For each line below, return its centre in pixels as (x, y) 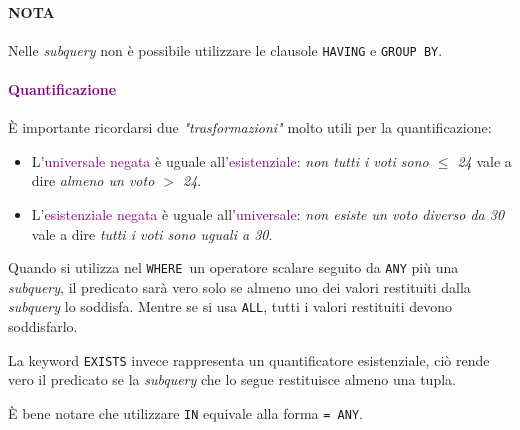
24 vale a (484, 160)
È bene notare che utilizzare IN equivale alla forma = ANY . (185, 412)
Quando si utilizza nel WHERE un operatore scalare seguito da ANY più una (233, 267)
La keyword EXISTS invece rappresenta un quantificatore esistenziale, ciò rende (249, 359)
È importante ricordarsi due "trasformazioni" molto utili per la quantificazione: (250, 127)
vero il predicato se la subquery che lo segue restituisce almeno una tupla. (232, 379)
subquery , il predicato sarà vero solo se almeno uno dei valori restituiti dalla (239, 286)
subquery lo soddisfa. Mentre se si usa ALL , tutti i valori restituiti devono (230, 306)
